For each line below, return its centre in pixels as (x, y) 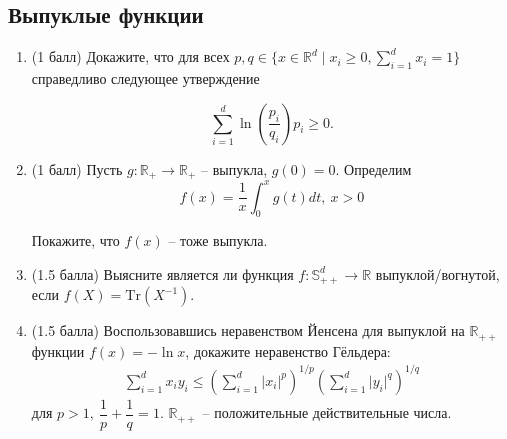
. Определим (373, 168)
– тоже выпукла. (218, 240)
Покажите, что (75, 240)
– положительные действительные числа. (327, 412)
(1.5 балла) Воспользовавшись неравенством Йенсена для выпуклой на (248, 330)
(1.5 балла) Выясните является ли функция (162, 273)
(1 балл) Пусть (77, 168)
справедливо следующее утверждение (145, 78)
